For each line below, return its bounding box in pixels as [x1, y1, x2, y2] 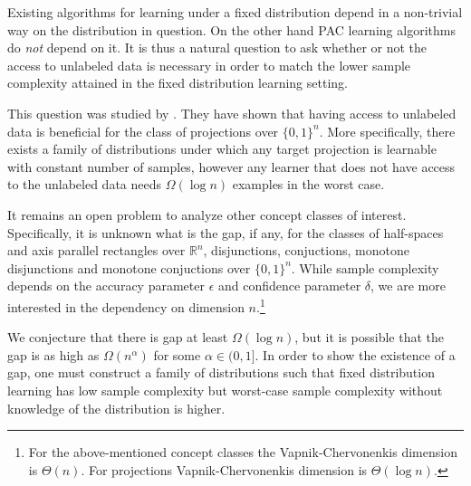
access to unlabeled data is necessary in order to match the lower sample [7, 55, 411, 74]
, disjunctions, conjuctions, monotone [203, 241, 409, 260]
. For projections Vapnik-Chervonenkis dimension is [81, 460, 368, 479]
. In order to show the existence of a [255, 345, 456, 364]
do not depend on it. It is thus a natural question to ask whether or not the [7, 38, 428, 57]
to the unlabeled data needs [7, 175, 162, 194]
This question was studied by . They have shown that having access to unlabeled [7, 103, 457, 122]
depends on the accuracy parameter [7, 276, 205, 295]
